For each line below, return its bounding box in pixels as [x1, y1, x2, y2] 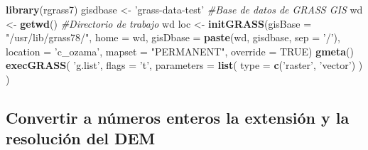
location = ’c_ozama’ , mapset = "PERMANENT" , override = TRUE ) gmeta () [6, 43, 354, 58]
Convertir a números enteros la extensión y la [6, 106, 350, 128]
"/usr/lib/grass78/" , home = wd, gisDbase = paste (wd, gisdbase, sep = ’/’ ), [6, 30, 340, 45]
